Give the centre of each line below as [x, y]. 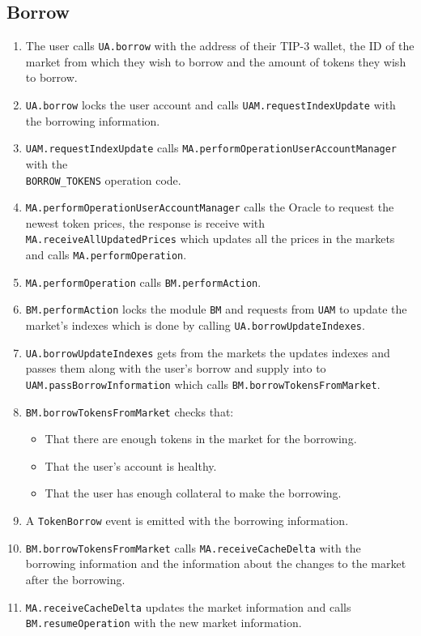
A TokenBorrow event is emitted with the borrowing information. [187, 521]
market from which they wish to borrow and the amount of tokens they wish [216, 61]
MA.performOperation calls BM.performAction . [143, 282]
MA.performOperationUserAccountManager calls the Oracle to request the [210, 207]
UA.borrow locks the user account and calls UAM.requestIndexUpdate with [210, 105]
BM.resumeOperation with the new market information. [164, 623]
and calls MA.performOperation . [106, 255]
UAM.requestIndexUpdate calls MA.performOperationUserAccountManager [211, 148]
